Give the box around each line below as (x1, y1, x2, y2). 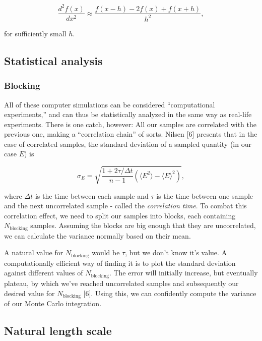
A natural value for (4, 247, 63, 258)
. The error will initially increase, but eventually (109, 267, 258, 278)
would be (92, 247, 120, 258)
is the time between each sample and (35, 190, 149, 201)
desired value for (4, 288, 55, 298)
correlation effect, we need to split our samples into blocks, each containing (4, 210, 236, 220)
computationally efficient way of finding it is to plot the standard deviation (4, 257, 236, 268)
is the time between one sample (156, 190, 253, 201)
